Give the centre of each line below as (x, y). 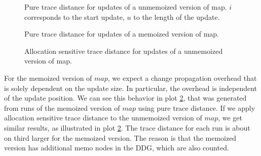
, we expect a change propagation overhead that (182, 77)
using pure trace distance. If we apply (197, 107)
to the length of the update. (177, 17)
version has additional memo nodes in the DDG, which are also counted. (117, 148)
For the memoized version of (48, 77)
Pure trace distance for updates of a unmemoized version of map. (126, 7)
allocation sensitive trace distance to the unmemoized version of (103, 118)
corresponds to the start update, (74, 17)
